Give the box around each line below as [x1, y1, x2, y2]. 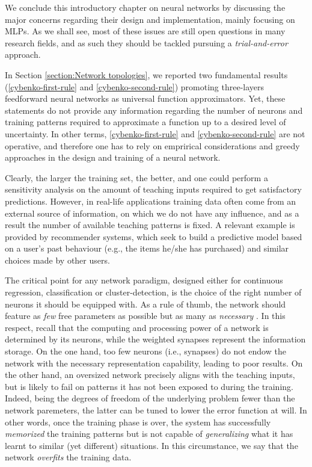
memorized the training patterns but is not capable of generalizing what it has [5, 427, 293, 440]
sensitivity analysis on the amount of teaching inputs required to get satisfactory [5, 183, 302, 196]
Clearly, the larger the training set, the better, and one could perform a [5, 171, 268, 184]
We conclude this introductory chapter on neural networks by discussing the [5, 1, 286, 13]
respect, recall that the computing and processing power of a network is [5, 321, 269, 333]
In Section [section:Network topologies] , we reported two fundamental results [5, 68, 288, 81]
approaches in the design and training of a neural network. [5, 151, 221, 164]
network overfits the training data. [5, 451, 132, 463]
